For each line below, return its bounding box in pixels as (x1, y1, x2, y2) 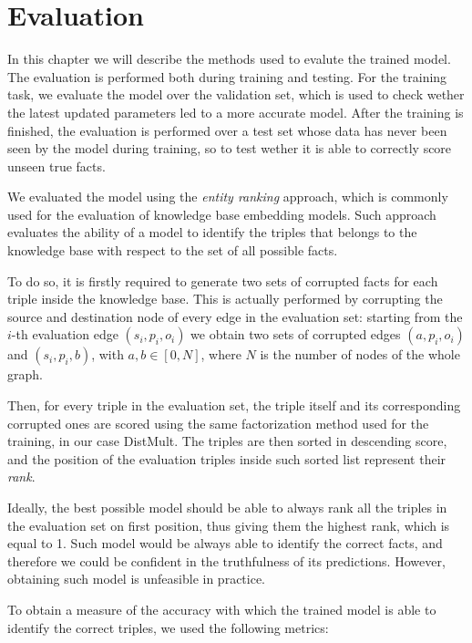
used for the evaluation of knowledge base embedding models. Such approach (7, 204, 436, 223)
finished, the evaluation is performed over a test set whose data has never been (7, 120, 447, 140)
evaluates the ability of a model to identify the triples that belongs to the (7, 223, 417, 242)
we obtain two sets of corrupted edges (190, 325, 401, 344)
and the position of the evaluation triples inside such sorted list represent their (7, 449, 446, 468)
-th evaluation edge (11, 325, 118, 344)
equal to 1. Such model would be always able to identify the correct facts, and (7, 534, 443, 553)
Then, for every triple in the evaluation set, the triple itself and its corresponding (7, 396, 461, 415)
